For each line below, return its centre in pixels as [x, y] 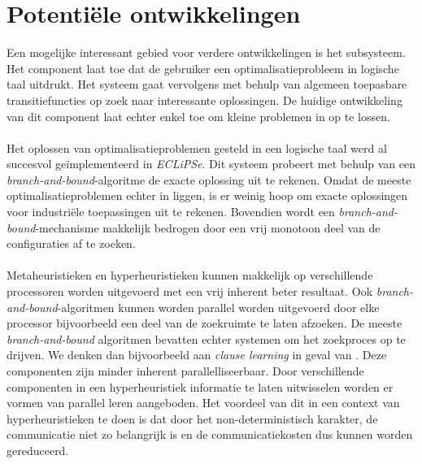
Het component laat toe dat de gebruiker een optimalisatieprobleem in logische [203, 68]
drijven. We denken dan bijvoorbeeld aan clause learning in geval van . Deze [197, 355]
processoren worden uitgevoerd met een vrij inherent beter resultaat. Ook [190, 291]
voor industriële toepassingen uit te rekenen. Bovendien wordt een [171, 212]
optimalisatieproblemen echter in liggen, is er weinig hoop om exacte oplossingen [207, 195]
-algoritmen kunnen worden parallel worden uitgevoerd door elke [218, 307]
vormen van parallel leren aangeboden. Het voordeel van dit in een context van [203, 403]
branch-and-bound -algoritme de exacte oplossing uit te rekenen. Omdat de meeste [209, 179]
